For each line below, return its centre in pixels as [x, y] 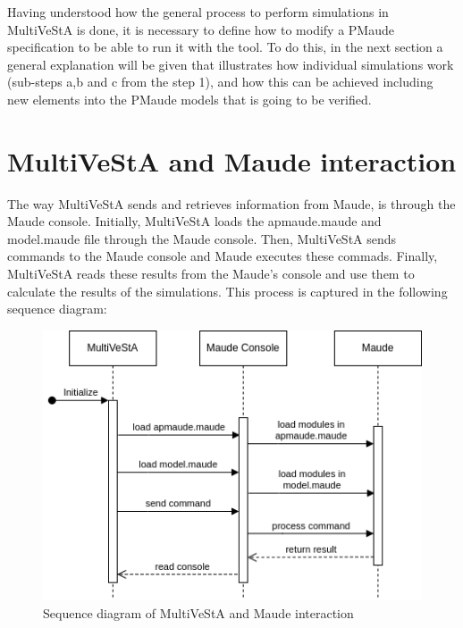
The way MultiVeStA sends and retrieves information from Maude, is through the [231, 203]
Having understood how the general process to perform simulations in [198, 12]
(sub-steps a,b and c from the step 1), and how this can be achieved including [220, 82]
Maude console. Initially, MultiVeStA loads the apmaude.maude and [194, 221]
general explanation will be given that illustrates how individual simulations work [231, 64]
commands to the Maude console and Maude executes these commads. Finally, [223, 256]
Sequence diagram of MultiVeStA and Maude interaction [198, 612]
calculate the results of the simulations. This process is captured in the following [227, 291]
